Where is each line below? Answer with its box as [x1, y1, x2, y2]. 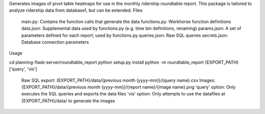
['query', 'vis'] [9, 66, 37, 72]
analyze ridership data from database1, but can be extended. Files [9, 7, 143, 13]
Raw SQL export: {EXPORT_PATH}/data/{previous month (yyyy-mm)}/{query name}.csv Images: [21, 77, 216, 83]
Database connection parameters [21, 39, 89, 45]
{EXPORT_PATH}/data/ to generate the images [21, 98, 115, 104]
